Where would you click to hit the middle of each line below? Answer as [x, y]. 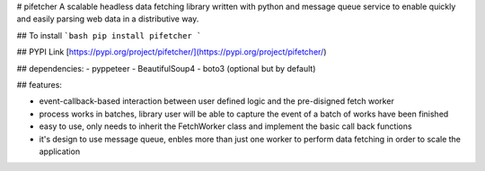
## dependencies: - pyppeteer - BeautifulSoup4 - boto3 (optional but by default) [166, 68]
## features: [40, 84]
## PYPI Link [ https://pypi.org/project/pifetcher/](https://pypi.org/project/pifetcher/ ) [172, 52]
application [60, 151]
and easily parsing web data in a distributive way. [108, 19]
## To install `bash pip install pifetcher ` [109, 35]
